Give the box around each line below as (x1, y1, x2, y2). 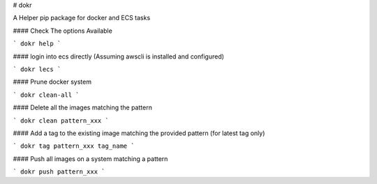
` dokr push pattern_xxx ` (13, 168, 105, 176)
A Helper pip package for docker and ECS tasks (13, 14, 151, 22)
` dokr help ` (13, 40, 61, 48)
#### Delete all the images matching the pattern (13, 103, 153, 112)
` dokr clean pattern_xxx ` (13, 116, 110, 125)
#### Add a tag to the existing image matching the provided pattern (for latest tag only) (13, 129, 265, 137)
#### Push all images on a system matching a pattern (13, 154, 168, 163)
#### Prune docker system (13, 77, 92, 86)
